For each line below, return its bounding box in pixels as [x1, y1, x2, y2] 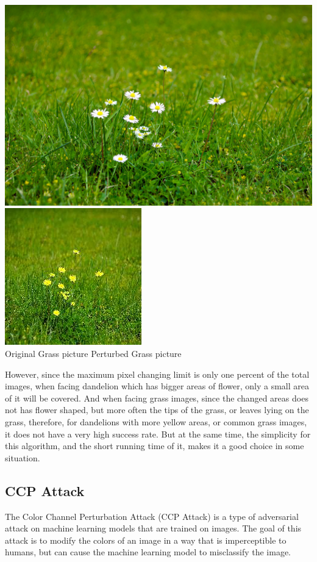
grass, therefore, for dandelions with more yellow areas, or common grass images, [5, 415, 307, 428]
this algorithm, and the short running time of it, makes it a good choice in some [5, 439, 304, 452]
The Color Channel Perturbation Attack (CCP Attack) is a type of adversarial [5, 510, 299, 522]
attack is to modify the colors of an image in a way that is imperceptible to [5, 533, 287, 546]
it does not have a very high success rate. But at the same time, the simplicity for [5, 427, 311, 440]
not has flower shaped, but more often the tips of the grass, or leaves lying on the [5, 403, 309, 416]
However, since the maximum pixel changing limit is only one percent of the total [5, 367, 310, 380]
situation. [5, 451, 40, 464]
